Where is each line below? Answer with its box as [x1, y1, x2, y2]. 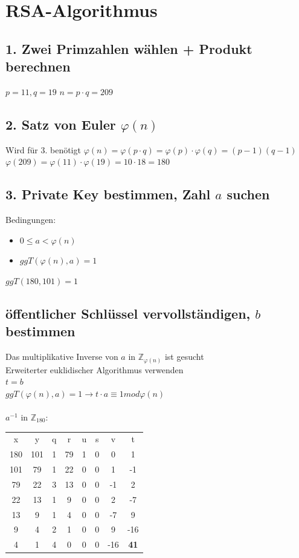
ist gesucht [164, 350, 204, 363]
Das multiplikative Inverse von [5, 350, 118, 363]
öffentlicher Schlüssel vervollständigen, [5, 304, 251, 322]
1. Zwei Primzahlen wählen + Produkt [5, 39, 252, 58]
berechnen [5, 57, 71, 76]
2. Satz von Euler [5, 115, 116, 133]
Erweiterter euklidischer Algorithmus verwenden [5, 363, 184, 376]
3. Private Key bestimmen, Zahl [5, 185, 211, 204]
